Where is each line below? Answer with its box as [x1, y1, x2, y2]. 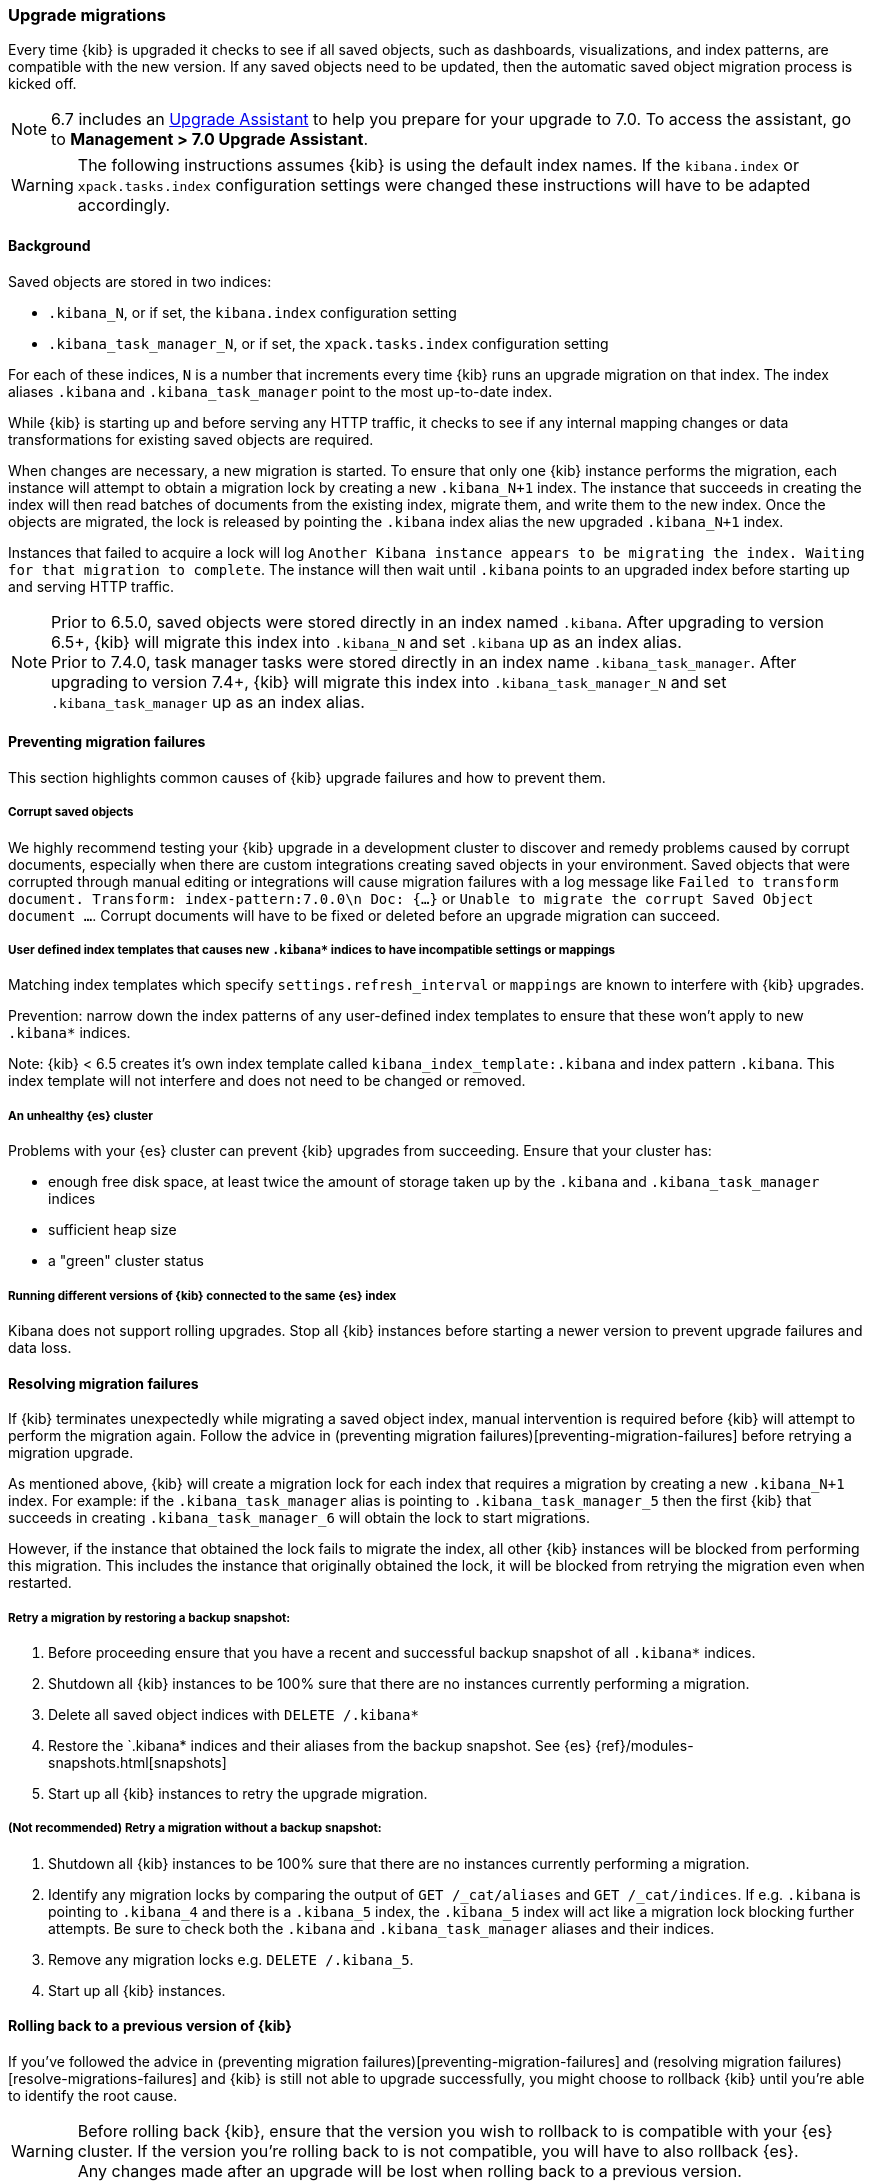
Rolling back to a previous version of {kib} [8, 2017, 292, 2035]
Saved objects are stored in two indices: [8, 272, 272, 290]
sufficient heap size [48, 1221, 177, 1239]
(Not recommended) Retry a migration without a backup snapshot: [8, 1821, 382, 1836]
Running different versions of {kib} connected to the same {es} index [8, 1288, 397, 1303]
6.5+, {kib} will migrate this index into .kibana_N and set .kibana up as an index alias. [51, 631, 682, 652]
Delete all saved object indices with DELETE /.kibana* [48, 1705, 419, 1723]
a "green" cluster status [48, 1252, 204, 1270]
